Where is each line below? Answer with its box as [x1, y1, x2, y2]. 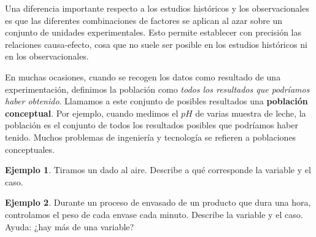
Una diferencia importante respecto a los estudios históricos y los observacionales [5, 2, 309, 14]
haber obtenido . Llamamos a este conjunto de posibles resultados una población [5, 95, 308, 107]
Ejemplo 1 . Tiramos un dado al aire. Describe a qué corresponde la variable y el [5, 163, 311, 176]
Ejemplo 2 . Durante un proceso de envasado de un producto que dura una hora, [5, 196, 311, 209]
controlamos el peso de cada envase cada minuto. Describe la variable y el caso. [5, 208, 303, 220]
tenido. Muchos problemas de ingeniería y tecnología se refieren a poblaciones [5, 130, 296, 143]
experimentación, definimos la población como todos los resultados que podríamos [5, 82, 310, 95]
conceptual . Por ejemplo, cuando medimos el [5, 106, 179, 119]
